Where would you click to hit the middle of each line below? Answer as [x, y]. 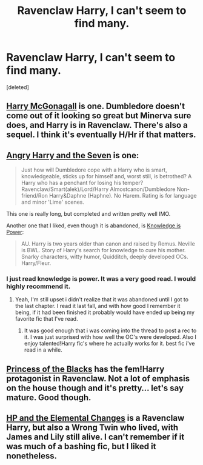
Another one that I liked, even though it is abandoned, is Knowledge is [94, 226]
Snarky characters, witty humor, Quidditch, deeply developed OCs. [105, 257]
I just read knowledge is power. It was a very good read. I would [101, 279]
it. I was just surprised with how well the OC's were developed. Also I [110, 337]
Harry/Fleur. [36, 263]
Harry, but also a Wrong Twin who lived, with [92, 428]
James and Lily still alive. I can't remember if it [95, 437]
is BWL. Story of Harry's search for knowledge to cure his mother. [103, 250]
